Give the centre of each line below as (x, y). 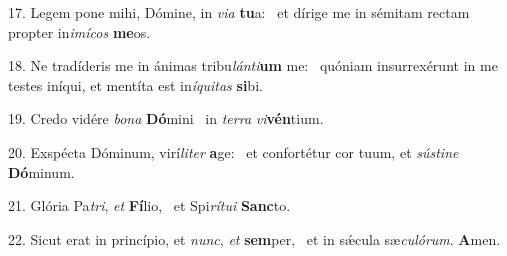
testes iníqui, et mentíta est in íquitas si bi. (135, 84)
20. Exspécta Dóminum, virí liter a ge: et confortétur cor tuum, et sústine (233, 151)
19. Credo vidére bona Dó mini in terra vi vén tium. (166, 118)
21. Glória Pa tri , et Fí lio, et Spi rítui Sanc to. (149, 205)
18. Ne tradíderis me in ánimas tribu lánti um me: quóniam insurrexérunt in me (253, 65)
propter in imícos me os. (79, 31)
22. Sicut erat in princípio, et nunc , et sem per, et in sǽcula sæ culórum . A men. (254, 238)
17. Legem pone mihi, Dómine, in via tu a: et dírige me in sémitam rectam (239, 12)
